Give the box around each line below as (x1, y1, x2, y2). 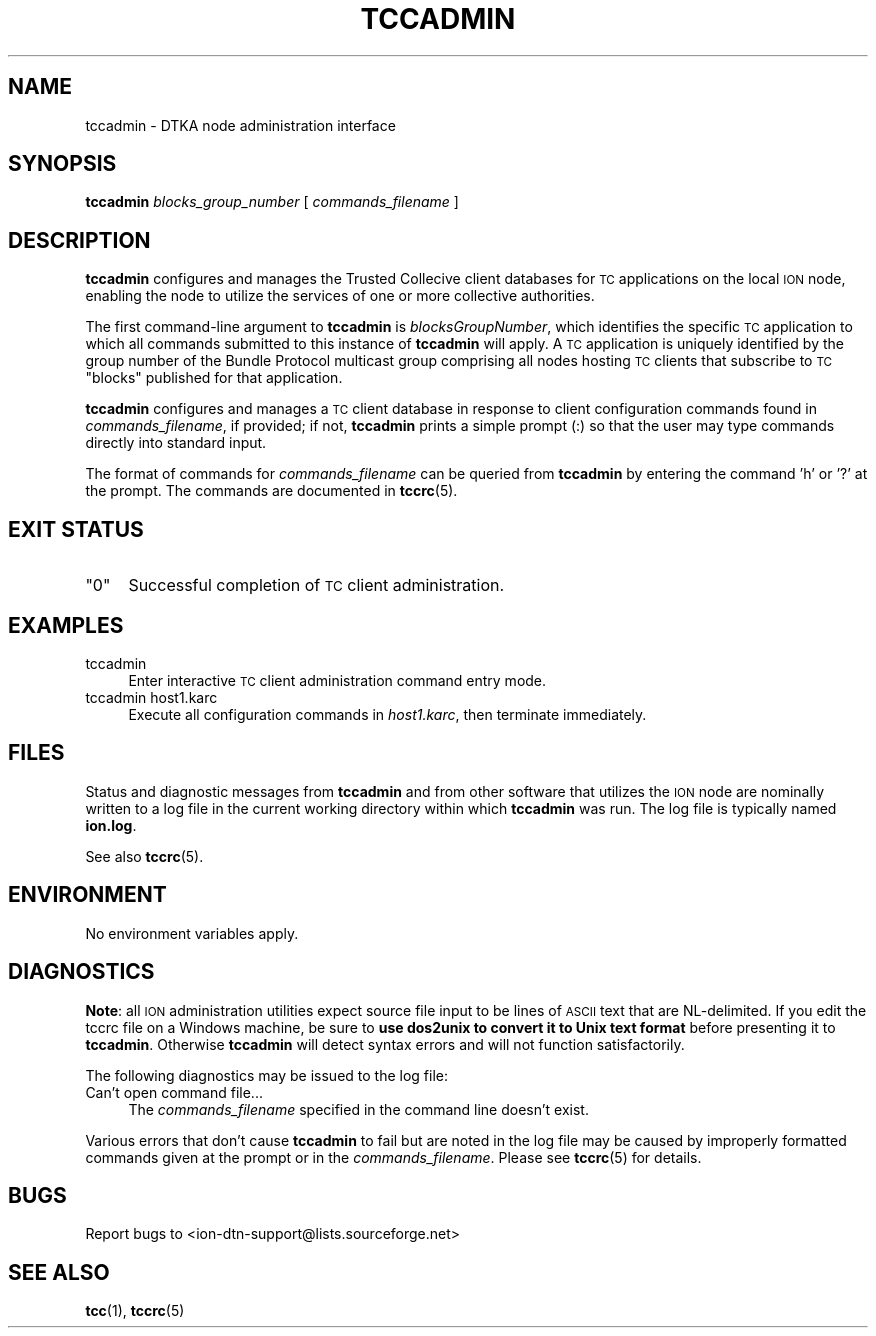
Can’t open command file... (85, 1083, 263, 1101)
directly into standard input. (85, 434, 267, 452)
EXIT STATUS (8, 516, 144, 542)
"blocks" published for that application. (85, 369, 343, 387)
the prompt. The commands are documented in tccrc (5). (85, 482, 458, 500)
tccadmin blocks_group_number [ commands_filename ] (85, 193, 459, 211)
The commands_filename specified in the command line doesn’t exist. (128, 1100, 589, 1118)
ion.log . (85, 816, 137, 834)
